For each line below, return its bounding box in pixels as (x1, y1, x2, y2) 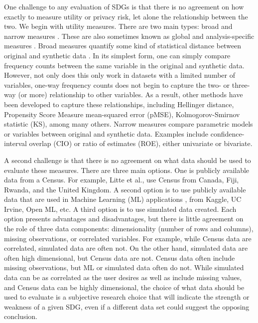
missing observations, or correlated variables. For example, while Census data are (4, 233, 252, 243)
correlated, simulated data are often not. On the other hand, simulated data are (4, 243, 248, 253)
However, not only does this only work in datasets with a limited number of (4, 70, 235, 80)
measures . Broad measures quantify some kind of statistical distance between (4, 40, 242, 51)
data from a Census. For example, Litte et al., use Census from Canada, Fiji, (4, 174, 239, 185)
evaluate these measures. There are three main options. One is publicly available (4, 164, 250, 175)
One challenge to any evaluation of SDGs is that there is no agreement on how (4, 1, 244, 11)
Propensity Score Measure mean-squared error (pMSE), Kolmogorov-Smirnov (4, 109, 240, 119)
